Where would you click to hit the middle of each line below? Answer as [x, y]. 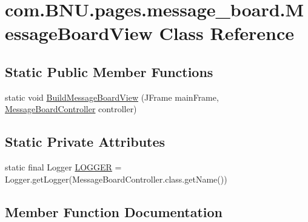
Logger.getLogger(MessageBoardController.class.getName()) [116, 179]
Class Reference [227, 33]
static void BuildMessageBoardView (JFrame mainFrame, [112, 97]
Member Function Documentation [114, 211]
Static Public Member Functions [109, 71]
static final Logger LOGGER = [63, 167]
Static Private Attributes [85, 142]
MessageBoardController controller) [71, 109]
